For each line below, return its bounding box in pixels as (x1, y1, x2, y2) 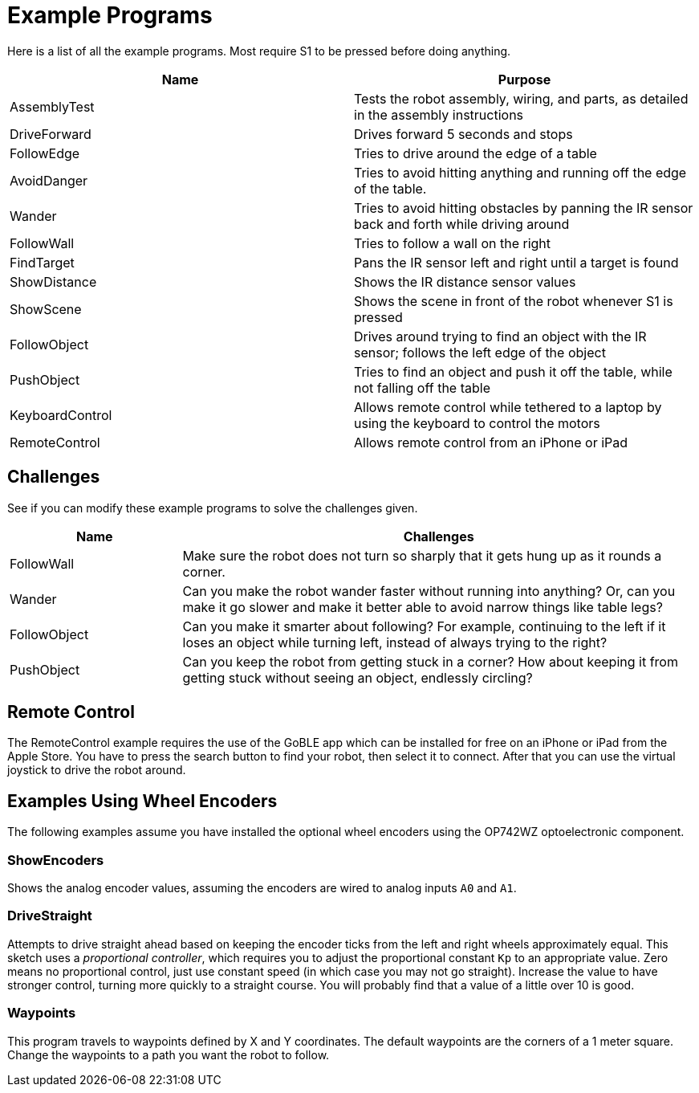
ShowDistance (10, 273, 97, 290)
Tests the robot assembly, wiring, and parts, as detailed (354, 90, 689, 107)
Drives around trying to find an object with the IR (354, 328, 647, 345)
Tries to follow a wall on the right (354, 235, 551, 251)
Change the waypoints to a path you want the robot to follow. (7, 1047, 330, 1062)
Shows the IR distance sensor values (354, 273, 576, 290)
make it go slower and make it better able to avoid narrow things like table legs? (182, 598, 663, 615)
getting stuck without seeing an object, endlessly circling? (182, 669, 533, 686)
